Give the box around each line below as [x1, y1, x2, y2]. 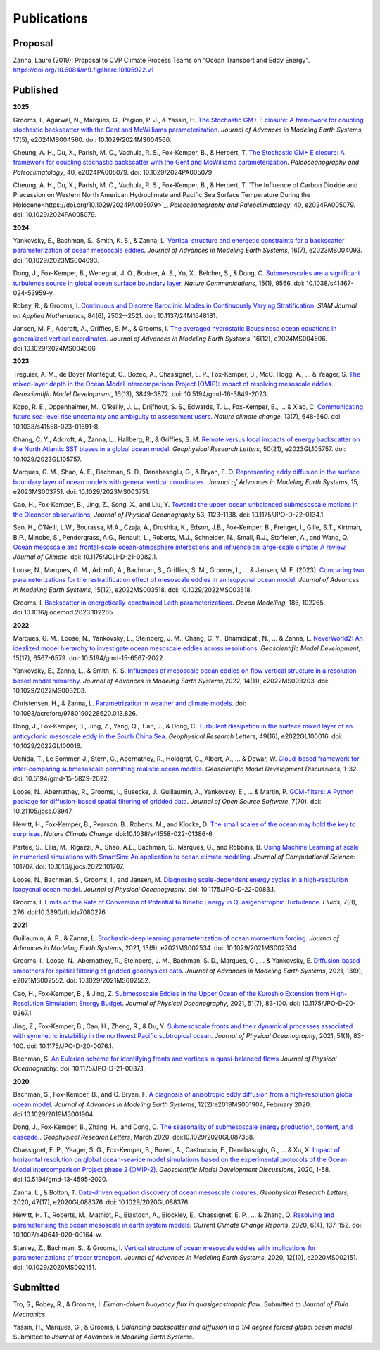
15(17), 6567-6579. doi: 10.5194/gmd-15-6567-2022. [13, 653, 165, 662]
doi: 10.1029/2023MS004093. [13, 256, 99, 264]
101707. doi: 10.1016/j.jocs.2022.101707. [13, 862, 125, 871]
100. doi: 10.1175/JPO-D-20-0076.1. [13, 1042, 114, 1050]
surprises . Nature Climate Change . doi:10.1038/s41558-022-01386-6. [13, 830, 215, 838]
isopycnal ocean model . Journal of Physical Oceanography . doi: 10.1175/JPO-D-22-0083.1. [13, 885, 276, 894]
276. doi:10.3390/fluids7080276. [13, 908, 108, 916]
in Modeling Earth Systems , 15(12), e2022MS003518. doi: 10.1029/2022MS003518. [13, 585, 253, 594]
